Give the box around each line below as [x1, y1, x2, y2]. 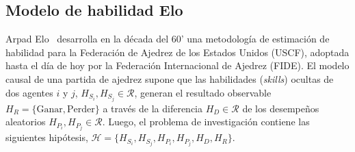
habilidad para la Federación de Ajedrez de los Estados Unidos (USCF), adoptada [5, 45, 350, 59]
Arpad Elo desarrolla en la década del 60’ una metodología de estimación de [5, 31, 330, 46]
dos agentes [5, 85, 53, 99]
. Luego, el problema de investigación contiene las [102, 114, 310, 129]
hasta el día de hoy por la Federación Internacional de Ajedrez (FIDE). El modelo [5, 58, 350, 73]
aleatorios [5, 114, 46, 129]
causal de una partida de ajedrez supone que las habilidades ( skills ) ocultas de [5, 71, 334, 86]
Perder [67, 104, 95, 114]
